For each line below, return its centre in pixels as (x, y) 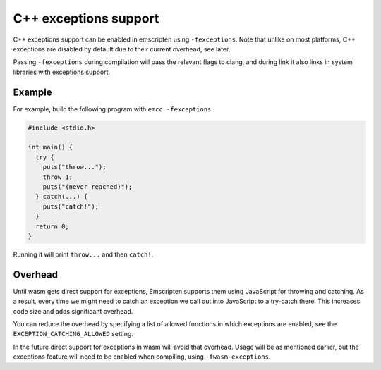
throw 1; (58, 177)
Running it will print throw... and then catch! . (83, 254)
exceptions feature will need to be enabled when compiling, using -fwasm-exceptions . (142, 357)
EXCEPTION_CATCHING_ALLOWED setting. (73, 334)
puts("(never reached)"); (87, 186)
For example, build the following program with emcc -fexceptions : (113, 109)
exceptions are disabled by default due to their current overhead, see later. (122, 49)
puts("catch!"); (71, 206)
